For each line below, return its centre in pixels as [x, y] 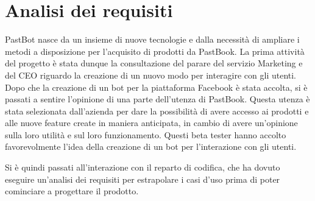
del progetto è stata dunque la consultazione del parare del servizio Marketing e [154, 63]
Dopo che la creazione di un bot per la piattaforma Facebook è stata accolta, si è [156, 87]
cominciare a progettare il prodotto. [72, 191]
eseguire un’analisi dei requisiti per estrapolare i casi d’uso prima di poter [143, 179]
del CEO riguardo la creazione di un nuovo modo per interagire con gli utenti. [151, 75]
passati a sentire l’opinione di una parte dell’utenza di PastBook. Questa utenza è [157, 99]
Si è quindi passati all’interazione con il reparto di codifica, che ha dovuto [143, 167]
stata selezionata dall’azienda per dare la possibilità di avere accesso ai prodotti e [157, 111]
